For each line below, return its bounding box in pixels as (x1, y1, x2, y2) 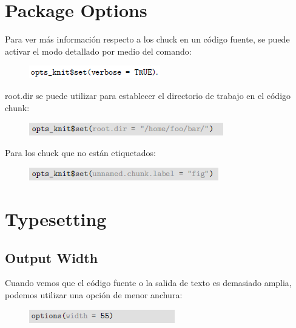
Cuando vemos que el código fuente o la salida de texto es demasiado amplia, (5, 276, 292, 289)
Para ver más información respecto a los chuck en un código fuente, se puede (5, 33, 290, 46)
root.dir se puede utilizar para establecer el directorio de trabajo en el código (5, 89, 291, 101)
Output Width (5, 248, 98, 267)
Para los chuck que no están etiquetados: (5, 146, 156, 159)
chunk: (5, 101, 30, 114)
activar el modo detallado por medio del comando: (5, 44, 192, 57)
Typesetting (5, 207, 107, 231)
